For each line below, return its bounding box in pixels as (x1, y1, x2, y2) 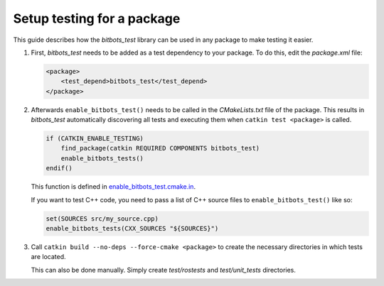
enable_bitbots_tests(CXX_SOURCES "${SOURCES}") (46, 224, 219, 232)
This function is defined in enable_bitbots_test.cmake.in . (31, 182, 196, 191)
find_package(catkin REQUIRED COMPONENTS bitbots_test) (60, 144, 260, 153)
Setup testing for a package (13, 11, 181, 26)
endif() (46, 164, 73, 172)
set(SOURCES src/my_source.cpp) (46, 214, 159, 223)
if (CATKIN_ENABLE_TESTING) (46, 135, 144, 143)
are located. (31, 253, 66, 261)
